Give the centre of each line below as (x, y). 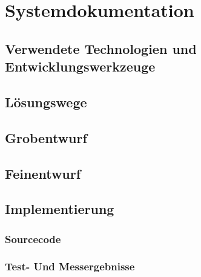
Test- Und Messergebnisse (70, 266)
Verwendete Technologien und (101, 48)
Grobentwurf (46, 137)
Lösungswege (46, 102)
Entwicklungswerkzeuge (80, 66)
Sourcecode (33, 239)
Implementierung (60, 209)
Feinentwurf (43, 173)
